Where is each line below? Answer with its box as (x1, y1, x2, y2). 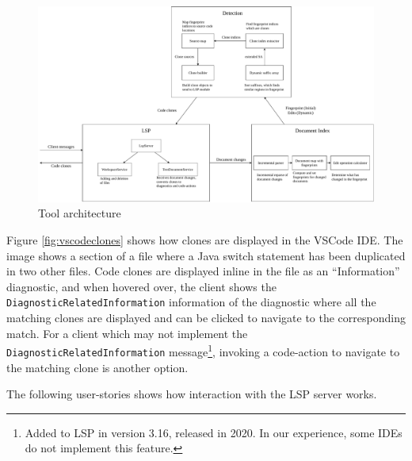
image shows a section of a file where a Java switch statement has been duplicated (6, 247, 406, 263)
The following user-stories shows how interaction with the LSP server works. (6, 386, 377, 402)
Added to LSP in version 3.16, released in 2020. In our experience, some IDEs (25, 424, 402, 440)
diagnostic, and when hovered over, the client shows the (6, 278, 277, 294)
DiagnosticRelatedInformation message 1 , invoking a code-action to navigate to (6, 341, 400, 359)
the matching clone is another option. (6, 359, 189, 375)
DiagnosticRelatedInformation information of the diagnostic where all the (6, 294, 376, 310)
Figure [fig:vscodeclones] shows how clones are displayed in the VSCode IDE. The (6, 231, 403, 248)
